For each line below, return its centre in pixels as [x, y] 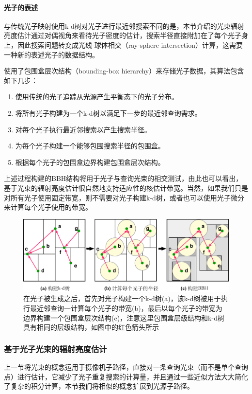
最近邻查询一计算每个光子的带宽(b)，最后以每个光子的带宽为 [126, 308]
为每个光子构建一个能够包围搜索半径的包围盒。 [90, 146]
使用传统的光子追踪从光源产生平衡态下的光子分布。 [97, 97]
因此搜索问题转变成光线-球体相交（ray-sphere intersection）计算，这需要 [130, 45]
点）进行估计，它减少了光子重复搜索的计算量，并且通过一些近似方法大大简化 [126, 376]
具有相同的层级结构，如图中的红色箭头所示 [91, 327]
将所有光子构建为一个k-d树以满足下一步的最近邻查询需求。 [108, 113]
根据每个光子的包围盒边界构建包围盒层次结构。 [90, 162]
